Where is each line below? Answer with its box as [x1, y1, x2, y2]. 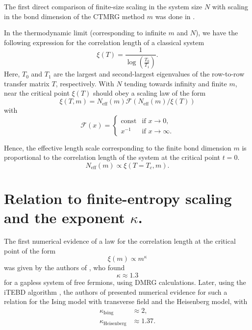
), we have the [195, 27, 238, 38]
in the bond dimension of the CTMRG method [4, 11, 145, 21]
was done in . [155, 11, 195, 21]
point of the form [4, 245, 56, 255]
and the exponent [4, 207, 125, 228]
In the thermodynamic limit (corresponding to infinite [4, 27, 166, 38]
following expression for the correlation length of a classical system [4, 37, 204, 47]
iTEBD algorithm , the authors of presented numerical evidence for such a [4, 286, 227, 297]
